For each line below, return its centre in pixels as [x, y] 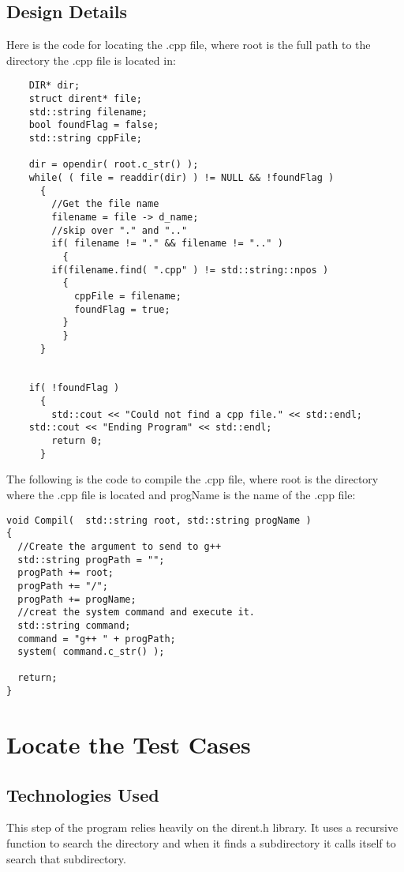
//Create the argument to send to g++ [120, 546]
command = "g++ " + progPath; [97, 639]
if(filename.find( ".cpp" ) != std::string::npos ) [190, 270]
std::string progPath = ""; [91, 560]
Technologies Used [83, 794]
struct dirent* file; [85, 99]
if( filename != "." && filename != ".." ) [167, 244]
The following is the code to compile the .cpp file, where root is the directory [193, 479]
